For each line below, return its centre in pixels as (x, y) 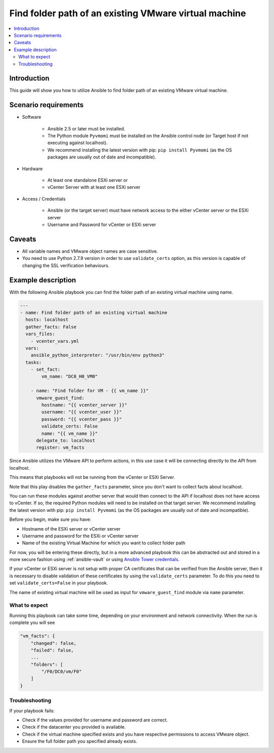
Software (32, 117)
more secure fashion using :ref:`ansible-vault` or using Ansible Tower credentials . (94, 560)
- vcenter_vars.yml (55, 341)
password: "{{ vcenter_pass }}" (81, 419)
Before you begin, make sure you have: (50, 519)
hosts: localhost (47, 320)
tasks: (34, 362)
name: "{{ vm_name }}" (70, 433)
